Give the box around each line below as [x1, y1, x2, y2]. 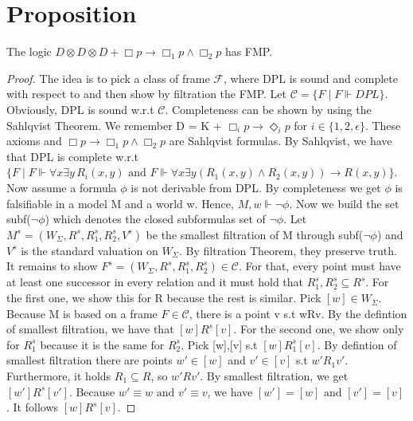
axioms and [6, 132, 62, 149]
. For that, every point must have [239, 258, 401, 274]
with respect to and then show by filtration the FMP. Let [6, 85, 287, 102]
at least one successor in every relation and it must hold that [6, 273, 304, 290]
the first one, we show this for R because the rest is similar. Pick [6, 289, 321, 306]
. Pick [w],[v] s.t [181, 336, 258, 352]
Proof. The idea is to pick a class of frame [6, 69, 210, 86]
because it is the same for [40, 336, 165, 352]
